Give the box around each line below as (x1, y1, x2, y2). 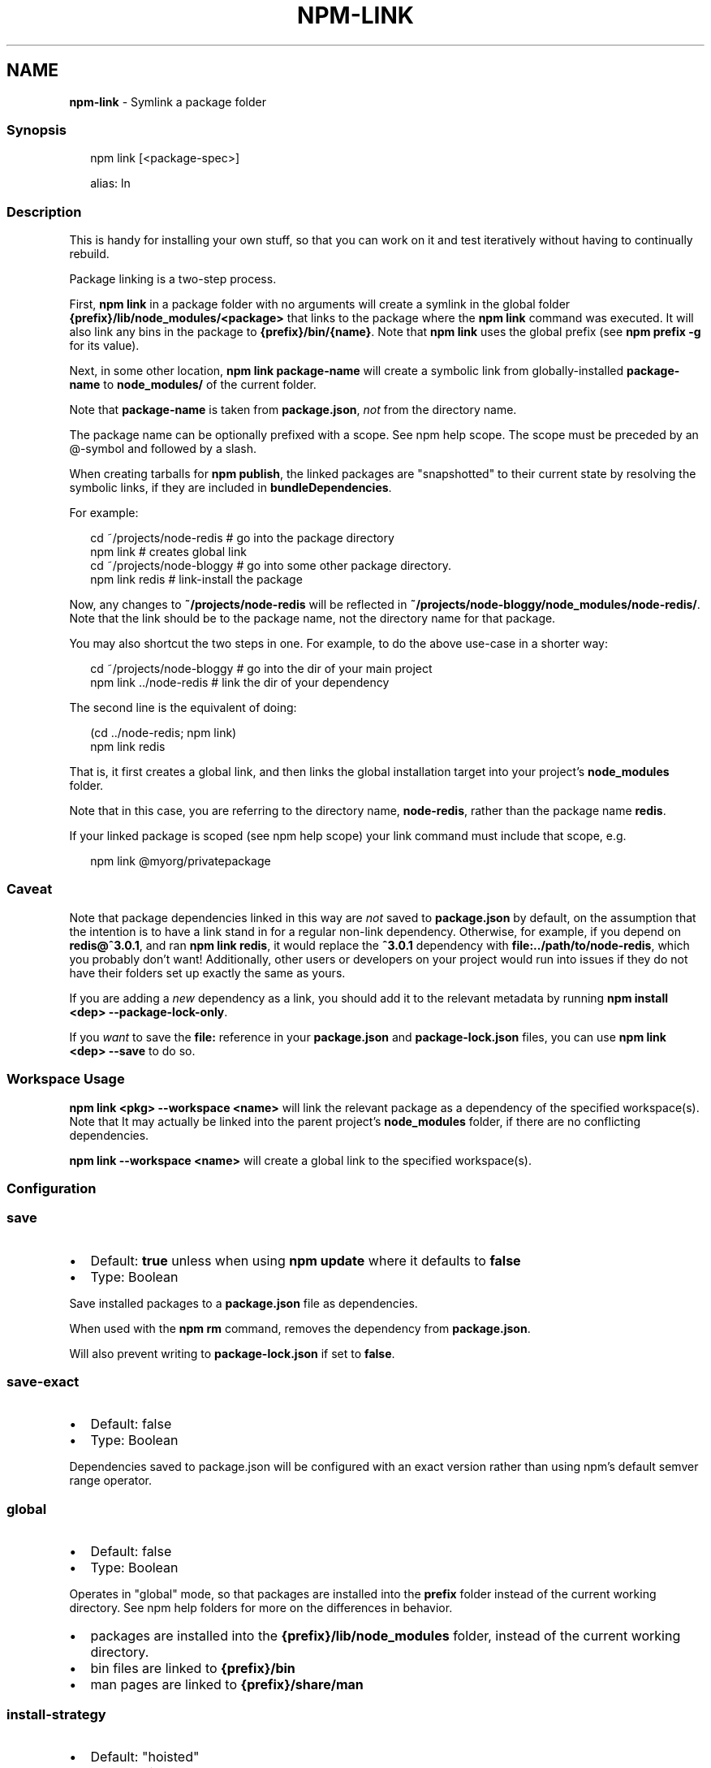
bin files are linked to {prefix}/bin (90, 1660, 295, 1677)
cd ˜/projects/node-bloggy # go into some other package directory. (90, 558, 451, 573)
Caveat (6, 881, 53, 898)
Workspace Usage (6, 1071, 125, 1088)
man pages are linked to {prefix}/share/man (90, 1676, 364, 1693)
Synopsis (6, 121, 67, 138)
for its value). (69, 339, 140, 353)
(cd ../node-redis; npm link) (90, 726, 237, 740)
